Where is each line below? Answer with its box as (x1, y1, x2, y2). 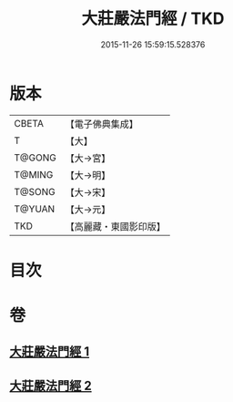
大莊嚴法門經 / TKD (81, 8, 225, 29)
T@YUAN (14, 202, 56, 215)
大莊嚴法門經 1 (9, 344, 90, 360)
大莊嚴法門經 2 (9, 377, 93, 393)
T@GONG (14, 151, 56, 164)
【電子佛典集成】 (65, 118, 138, 130)
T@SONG (14, 185, 56, 198)
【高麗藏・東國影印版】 (65, 220, 166, 232)
